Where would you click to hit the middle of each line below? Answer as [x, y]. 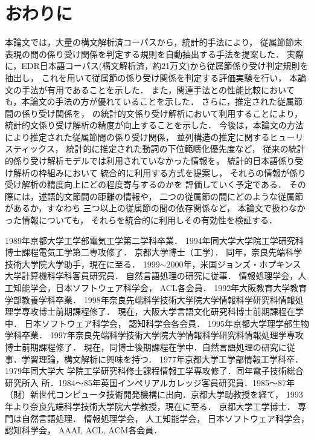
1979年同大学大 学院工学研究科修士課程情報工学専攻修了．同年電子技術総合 [154, 371]
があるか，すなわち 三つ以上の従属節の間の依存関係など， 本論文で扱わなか [155, 208]
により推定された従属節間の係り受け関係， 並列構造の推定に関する [137, 136]
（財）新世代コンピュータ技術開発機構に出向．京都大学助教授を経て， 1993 [154, 394]
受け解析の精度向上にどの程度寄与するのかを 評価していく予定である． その [155, 184]
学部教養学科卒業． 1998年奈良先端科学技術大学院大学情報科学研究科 [142, 299]
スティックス [30, 149]
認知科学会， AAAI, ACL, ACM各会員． [84, 430]
